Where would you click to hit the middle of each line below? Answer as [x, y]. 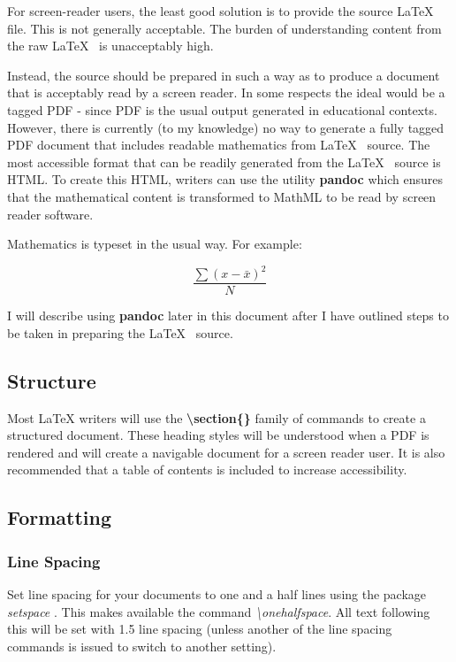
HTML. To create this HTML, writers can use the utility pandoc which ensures [225, 179]
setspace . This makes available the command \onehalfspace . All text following [219, 611]
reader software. [50, 214]
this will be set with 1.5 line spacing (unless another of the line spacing [200, 629]
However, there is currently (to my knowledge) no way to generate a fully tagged [226, 127]
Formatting [60, 517]
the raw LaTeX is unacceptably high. [110, 46]
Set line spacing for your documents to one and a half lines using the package [217, 594]
